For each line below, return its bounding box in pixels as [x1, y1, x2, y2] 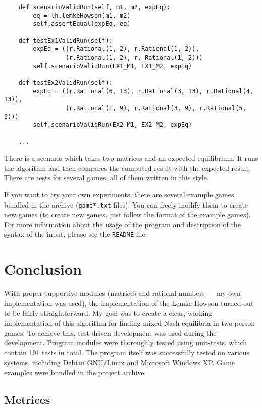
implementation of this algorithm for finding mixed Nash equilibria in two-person [4, 317, 255, 328]
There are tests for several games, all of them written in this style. [4, 172, 209, 183]
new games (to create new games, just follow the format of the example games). [4, 209, 251, 220]
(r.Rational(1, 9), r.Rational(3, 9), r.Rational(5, [65, 104, 246, 112]
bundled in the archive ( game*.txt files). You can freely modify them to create [4, 199, 248, 210]
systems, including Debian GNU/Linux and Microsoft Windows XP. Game [4, 357, 235, 368]
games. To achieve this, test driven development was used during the [4, 327, 217, 338]
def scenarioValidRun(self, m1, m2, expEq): [18, 4, 171, 11]
